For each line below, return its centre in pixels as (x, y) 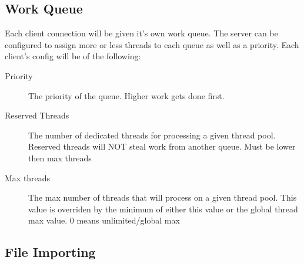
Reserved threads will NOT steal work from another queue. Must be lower (162, 146)
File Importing (50, 252)
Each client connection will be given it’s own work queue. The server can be (141, 33)
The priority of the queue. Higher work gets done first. (126, 95)
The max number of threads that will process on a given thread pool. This (163, 197)
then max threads (60, 158)
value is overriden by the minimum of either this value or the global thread (163, 209)
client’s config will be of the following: (73, 56)
